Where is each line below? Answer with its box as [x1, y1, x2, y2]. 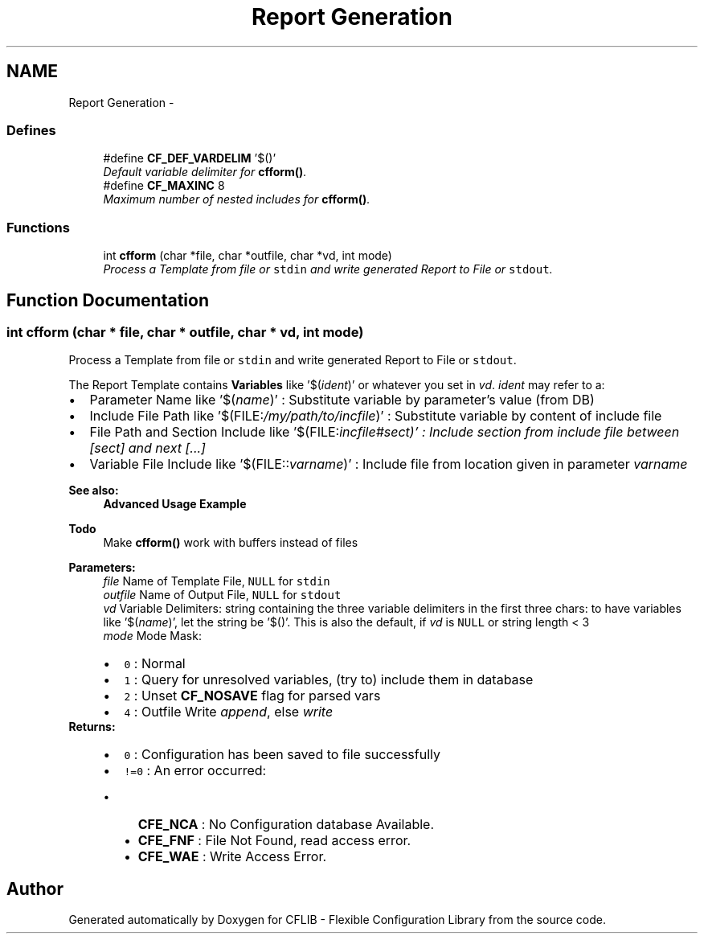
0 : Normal [124, 655, 186, 672]
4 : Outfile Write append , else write [124, 704, 334, 720]
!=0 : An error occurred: [124, 762, 267, 779]
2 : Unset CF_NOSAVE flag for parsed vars [124, 688, 381, 704]
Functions [6, 219, 70, 236]
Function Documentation [6, 289, 209, 310]
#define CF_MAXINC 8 [103, 179, 225, 193]
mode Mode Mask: [103, 629, 202, 643]
